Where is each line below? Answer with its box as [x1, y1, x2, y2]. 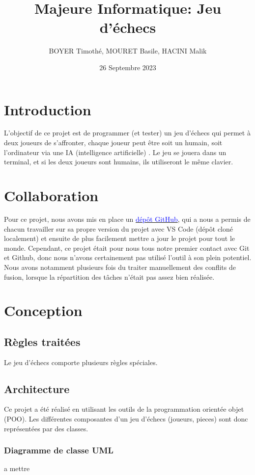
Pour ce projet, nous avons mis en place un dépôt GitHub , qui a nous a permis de [4, 213, 251, 224]
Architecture [4, 381, 70, 396]
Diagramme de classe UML [4, 444, 113, 456]
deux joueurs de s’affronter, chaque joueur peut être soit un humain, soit [4, 137, 223, 148]
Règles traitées [4, 334, 81, 349]
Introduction [4, 99, 91, 119]
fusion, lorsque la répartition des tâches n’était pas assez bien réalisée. [4, 271, 215, 282]
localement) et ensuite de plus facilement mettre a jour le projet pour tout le [4, 233, 235, 243]
